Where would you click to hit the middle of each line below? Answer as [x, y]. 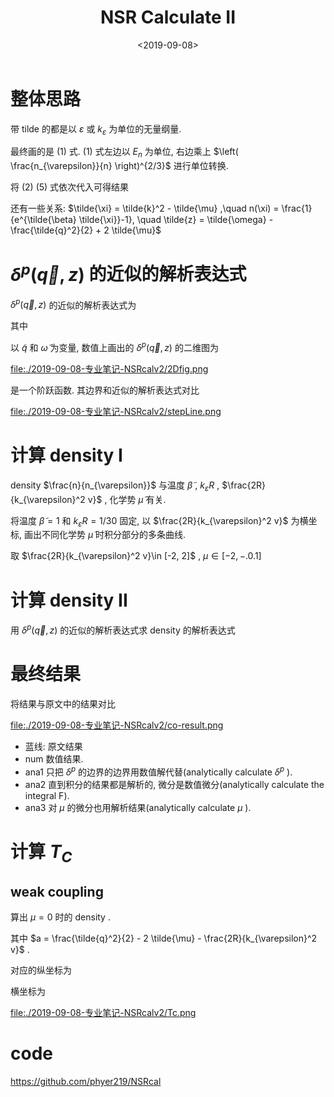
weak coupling [57, 891]
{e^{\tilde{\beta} [43, 220]
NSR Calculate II [167, 17]
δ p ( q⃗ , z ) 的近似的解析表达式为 [73, 304]
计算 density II [69, 600]
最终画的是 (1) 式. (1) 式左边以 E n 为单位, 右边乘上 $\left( [124, 153]
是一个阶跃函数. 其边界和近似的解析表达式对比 [105, 390]
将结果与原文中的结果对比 [63, 703]
